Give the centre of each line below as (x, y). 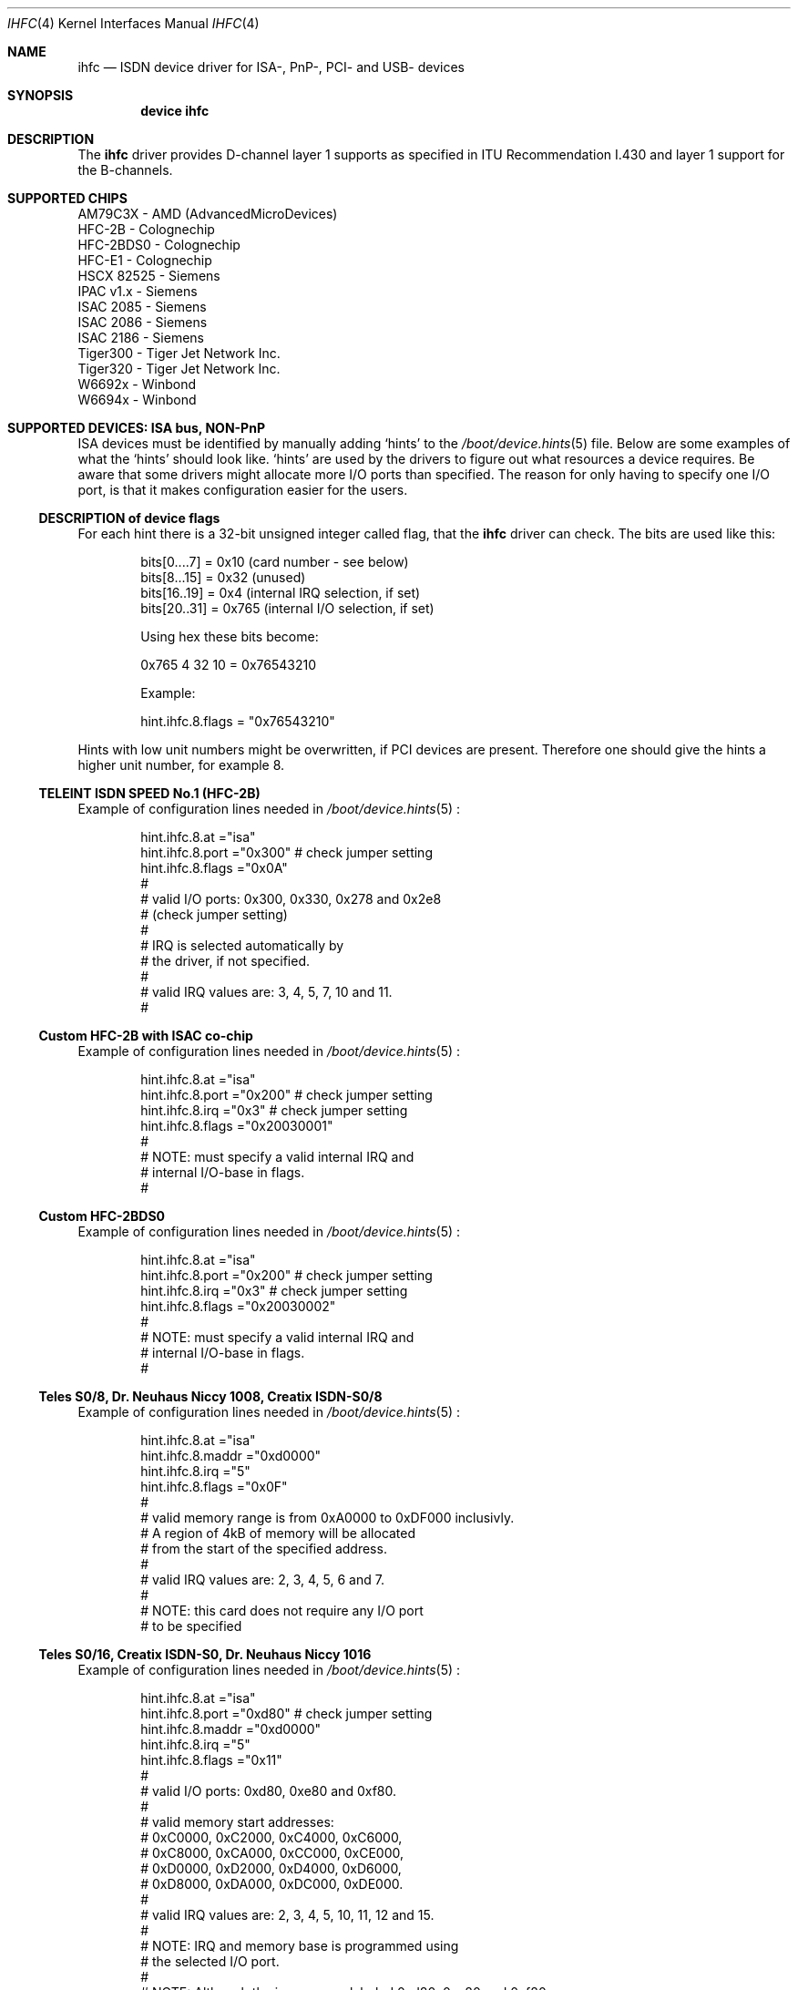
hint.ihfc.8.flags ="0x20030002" (238, 1306)
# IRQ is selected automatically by (242, 945)
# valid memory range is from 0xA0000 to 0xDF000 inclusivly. (327, 1518)
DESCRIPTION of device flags (129, 518)
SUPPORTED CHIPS (67, 198)
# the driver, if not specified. (225, 961)
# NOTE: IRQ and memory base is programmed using (300, 1946)
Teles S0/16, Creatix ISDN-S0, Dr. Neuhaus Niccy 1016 (205, 1654)
